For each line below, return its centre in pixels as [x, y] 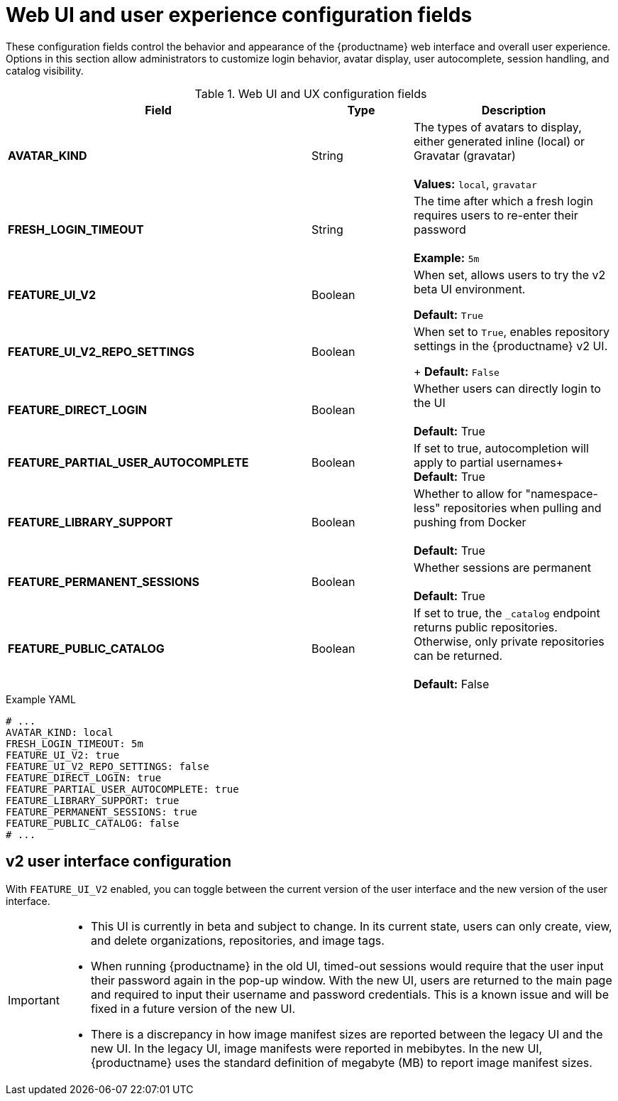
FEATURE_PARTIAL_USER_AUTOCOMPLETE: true [122, 789]
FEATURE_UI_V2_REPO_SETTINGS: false [107, 766]
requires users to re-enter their [496, 215]
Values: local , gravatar [475, 184]
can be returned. [458, 655]
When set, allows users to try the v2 [509, 275]
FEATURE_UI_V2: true [63, 755]
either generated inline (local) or [499, 141]
